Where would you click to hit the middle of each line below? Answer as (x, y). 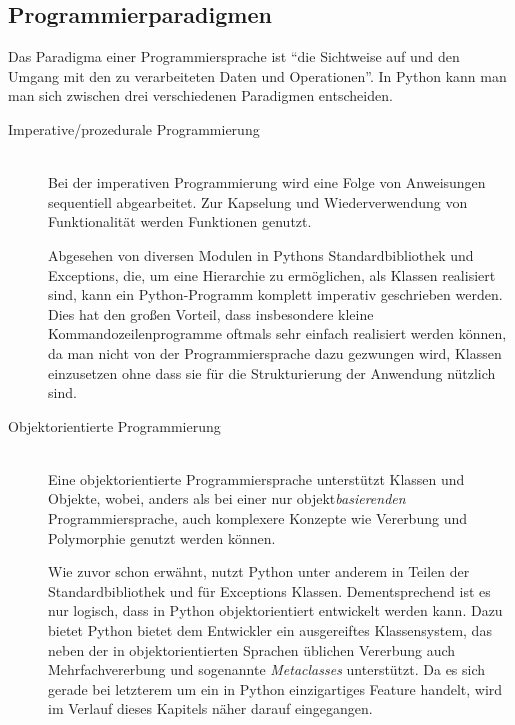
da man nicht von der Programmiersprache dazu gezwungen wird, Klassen (275, 352)
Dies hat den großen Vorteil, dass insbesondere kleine (211, 313)
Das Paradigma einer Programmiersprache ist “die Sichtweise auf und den (234, 56)
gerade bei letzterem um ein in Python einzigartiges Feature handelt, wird (275, 688)
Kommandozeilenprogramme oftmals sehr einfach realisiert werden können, (277, 333)
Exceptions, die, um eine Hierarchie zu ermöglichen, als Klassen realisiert (272, 274)
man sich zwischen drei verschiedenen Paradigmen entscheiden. (200, 95)
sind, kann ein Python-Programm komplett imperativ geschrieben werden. (275, 294)
